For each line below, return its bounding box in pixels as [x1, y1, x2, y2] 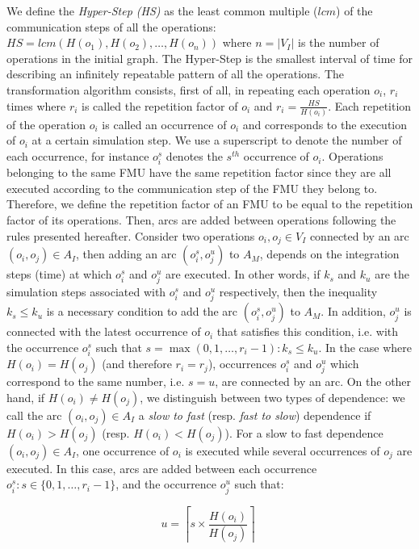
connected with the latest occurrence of [6, 323, 201, 340]
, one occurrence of [75, 442, 170, 459]
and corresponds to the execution [242, 115, 408, 132]
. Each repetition [328, 97, 412, 114]
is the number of [298, 34, 379, 51]
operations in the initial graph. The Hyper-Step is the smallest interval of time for [6, 49, 413, 66]
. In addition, [321, 303, 386, 320]
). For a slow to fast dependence [224, 424, 383, 441]
